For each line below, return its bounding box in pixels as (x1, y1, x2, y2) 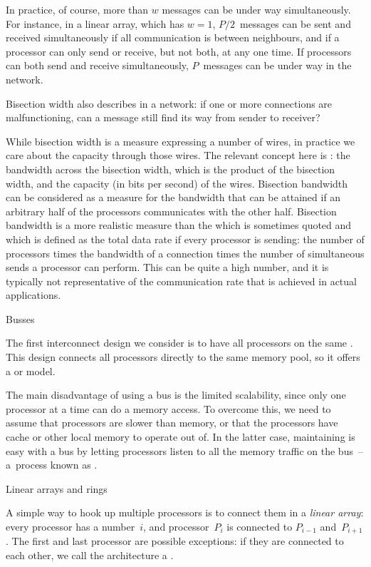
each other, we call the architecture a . (6, 548, 174, 563)
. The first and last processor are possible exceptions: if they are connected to (6, 533, 344, 548)
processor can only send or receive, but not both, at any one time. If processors (6, 44, 352, 58)
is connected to (226, 519, 293, 533)
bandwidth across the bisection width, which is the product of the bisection (6, 161, 335, 176)
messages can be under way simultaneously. (162, 2, 351, 16)
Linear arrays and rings (6, 481, 108, 496)
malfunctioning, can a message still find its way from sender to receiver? (6, 110, 320, 125)
